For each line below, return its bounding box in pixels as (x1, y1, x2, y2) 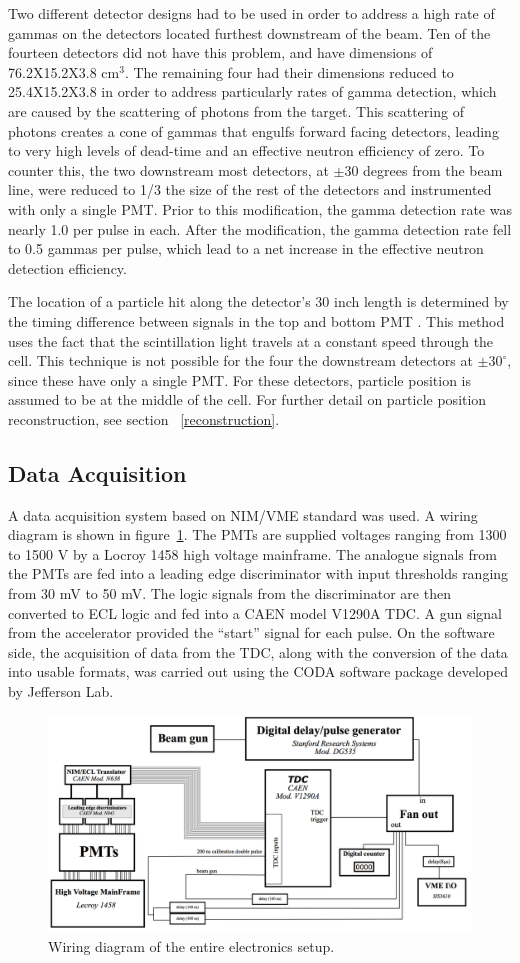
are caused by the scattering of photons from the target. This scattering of (8, 100, 464, 121)
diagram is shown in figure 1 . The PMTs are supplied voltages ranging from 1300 (8, 524, 507, 545)
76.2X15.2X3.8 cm (8, 61, 120, 82)
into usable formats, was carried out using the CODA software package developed (8, 661, 509, 682)
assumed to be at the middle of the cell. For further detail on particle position (8, 389, 487, 410)
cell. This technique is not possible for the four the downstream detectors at (8, 350, 473, 371)
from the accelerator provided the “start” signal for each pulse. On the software (8, 622, 495, 643)
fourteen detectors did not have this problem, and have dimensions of (8, 42, 433, 63)
